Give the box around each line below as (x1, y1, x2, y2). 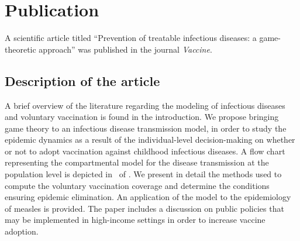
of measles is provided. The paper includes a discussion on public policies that (5, 202, 284, 214)
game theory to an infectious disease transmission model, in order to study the (5, 122, 287, 134)
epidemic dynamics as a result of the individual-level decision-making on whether (5, 133, 295, 146)
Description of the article (5, 71, 160, 89)
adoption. (5, 225, 39, 237)
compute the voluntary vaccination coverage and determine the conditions (5, 179, 270, 191)
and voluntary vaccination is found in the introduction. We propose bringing (5, 111, 279, 123)
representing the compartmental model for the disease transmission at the (5, 156, 269, 168)
